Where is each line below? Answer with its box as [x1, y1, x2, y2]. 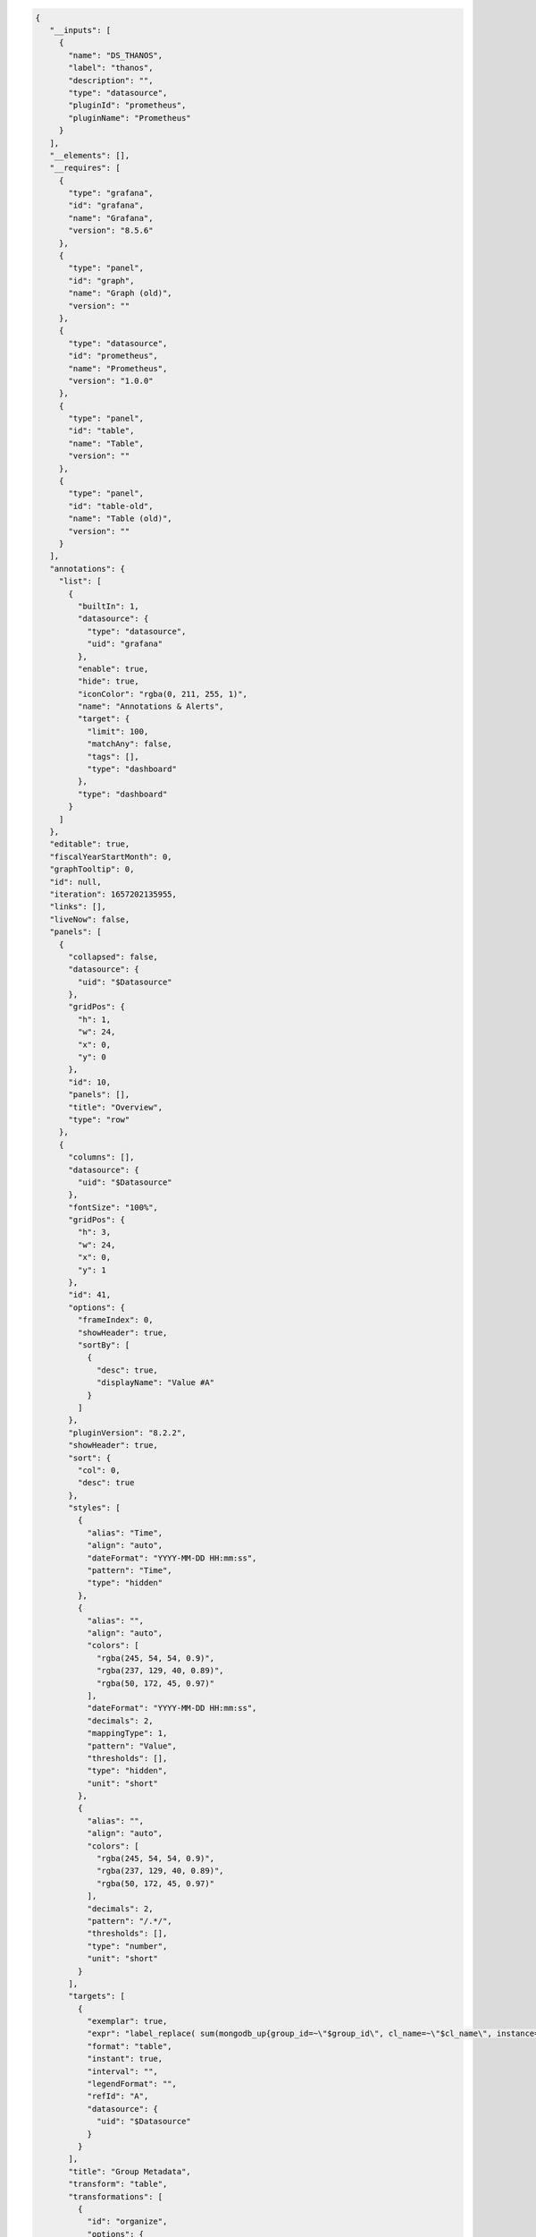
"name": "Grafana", [68, 213, 154, 223]
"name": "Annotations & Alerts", [77, 702, 224, 711]
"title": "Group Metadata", [68, 2166, 191, 2176]
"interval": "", [87, 2066, 158, 2076]
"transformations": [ [68, 2191, 163, 2201]
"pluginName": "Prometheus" [68, 113, 191, 123]
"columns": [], [68, 1153, 135, 1162]
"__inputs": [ [49, 25, 112, 35]
